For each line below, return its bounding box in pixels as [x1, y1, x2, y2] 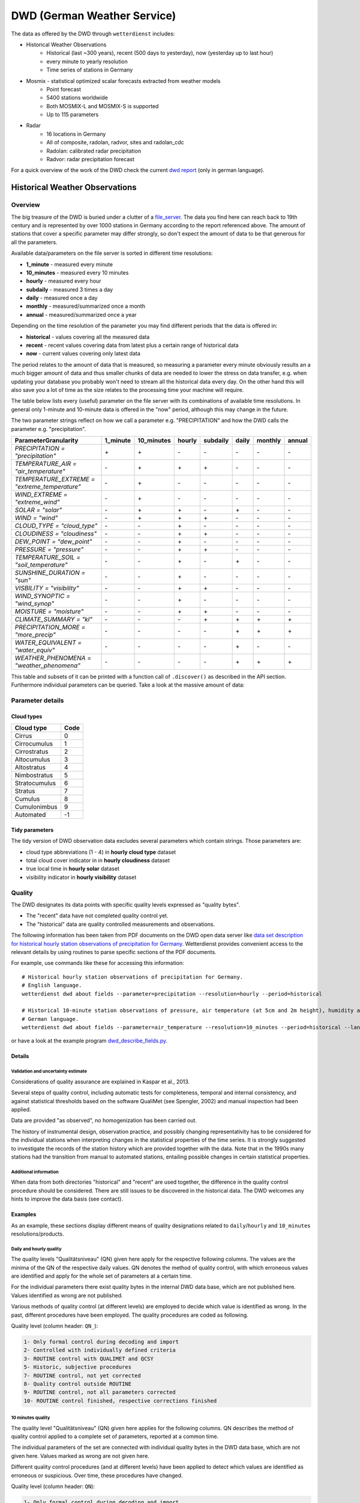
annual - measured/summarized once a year [26, 311, 137, 318]
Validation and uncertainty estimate [11, 1068, 87, 1074]
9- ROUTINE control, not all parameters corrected [23, 1389, 176, 1396]
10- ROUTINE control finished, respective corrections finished [23, 1397, 217, 1404]
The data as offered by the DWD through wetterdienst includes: [11, 30, 175, 37]
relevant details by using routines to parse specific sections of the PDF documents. [11, 948, 217, 955]
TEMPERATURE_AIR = [14, 459, 77, 468]
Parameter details [11, 696, 64, 705]
